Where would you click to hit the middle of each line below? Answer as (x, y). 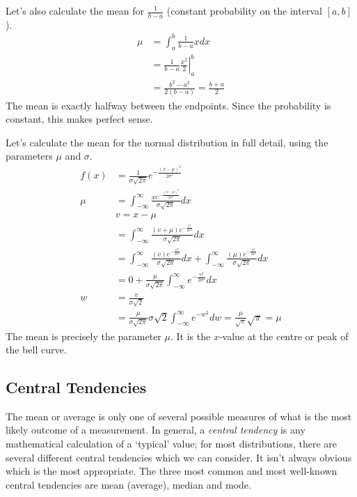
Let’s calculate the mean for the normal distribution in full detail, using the (167, 142)
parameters (29, 156)
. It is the (190, 336)
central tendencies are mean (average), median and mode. (128, 484)
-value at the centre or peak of (284, 336)
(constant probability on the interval (244, 10)
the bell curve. (36, 350)
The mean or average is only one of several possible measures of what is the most (179, 416)
